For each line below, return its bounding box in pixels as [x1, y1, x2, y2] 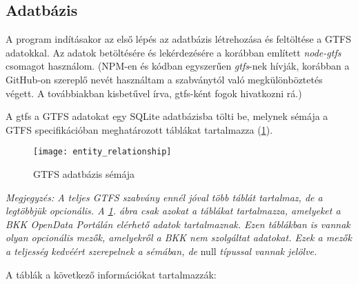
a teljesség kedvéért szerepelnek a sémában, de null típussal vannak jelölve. [6, 243, 317, 258]
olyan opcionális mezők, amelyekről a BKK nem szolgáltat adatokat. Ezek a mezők [6, 230, 352, 245]
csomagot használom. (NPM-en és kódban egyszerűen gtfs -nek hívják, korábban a [6, 59, 350, 73]
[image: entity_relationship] [33, 147, 172, 157]
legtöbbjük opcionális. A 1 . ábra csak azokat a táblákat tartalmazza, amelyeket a [6, 203, 341, 218]
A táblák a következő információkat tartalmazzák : [6, 267, 217, 281]
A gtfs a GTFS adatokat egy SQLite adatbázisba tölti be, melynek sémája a [6, 109, 328, 123]
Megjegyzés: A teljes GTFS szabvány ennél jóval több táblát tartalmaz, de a [6, 190, 323, 204]
